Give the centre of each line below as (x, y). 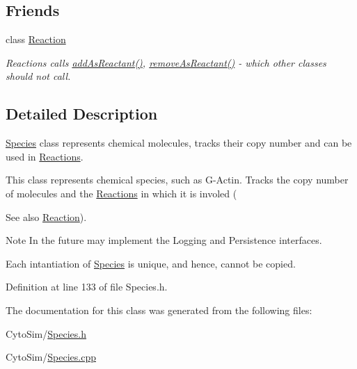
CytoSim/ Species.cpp (51, 357)
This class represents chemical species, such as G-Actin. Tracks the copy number (177, 180)
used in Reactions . (45, 156)
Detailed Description (82, 114)
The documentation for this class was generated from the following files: (159, 310)
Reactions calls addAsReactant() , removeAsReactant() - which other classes (166, 62)
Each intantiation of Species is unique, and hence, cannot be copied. (151, 263)
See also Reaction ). (46, 216)
